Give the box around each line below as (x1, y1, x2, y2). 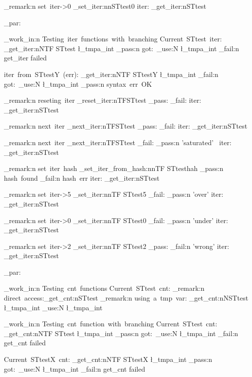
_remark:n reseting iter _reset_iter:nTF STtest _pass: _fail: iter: (4, 95, 201, 105)
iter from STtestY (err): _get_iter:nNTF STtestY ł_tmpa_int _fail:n (4, 69, 218, 79)
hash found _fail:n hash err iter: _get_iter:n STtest (4, 172, 160, 183)
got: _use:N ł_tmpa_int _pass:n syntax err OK (4, 78, 152, 89)
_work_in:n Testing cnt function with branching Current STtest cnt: (4, 319, 217, 329)
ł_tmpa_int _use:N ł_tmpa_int (4, 302, 103, 312)
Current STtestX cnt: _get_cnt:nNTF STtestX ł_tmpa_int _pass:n (4, 354, 213, 364)
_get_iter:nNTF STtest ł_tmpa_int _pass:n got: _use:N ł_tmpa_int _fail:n (4, 43, 239, 53)
